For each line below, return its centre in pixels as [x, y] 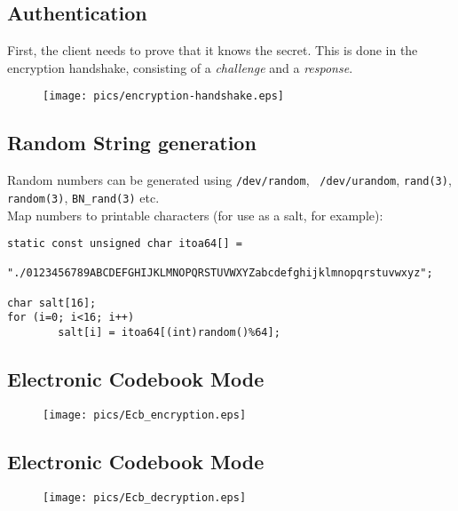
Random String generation [132, 143]
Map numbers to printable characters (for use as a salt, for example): [195, 215]
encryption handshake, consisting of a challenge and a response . [180, 67]
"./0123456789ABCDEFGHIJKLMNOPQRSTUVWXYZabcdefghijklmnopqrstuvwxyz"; [220, 273]
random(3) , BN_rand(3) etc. [83, 197]
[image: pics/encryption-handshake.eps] [164, 96]
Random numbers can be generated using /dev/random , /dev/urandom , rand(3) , [229, 180]
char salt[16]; [52, 303]
